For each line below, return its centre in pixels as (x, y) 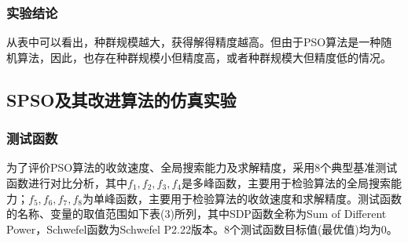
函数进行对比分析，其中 (67, 183)
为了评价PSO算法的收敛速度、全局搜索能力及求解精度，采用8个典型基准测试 (202, 167)
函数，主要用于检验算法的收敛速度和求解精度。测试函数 (258, 198)
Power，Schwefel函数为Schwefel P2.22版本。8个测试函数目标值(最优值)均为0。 (202, 228)
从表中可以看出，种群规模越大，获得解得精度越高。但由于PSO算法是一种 (194, 42)
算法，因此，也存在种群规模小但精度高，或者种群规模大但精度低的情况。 (204, 57)
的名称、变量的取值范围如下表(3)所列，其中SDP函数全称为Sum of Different (197, 214)
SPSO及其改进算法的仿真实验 (121, 99)
